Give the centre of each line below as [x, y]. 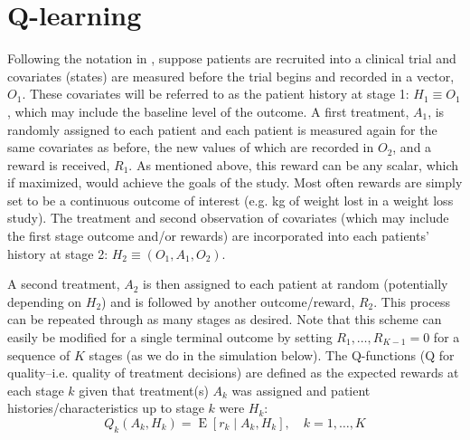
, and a [412, 147]
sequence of [39, 354]
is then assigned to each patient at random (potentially [296, 284]
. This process [412, 301]
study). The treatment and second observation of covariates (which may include [228, 218]
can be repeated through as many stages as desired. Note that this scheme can [225, 319]
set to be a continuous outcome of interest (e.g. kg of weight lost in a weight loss [230, 200]
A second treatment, [64, 284]
